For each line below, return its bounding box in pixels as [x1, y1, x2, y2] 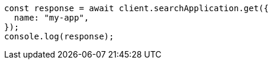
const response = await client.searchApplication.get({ [4, 4, 269, 13]
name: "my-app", [14, 13, 89, 22]
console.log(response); [4, 32, 114, 41]
